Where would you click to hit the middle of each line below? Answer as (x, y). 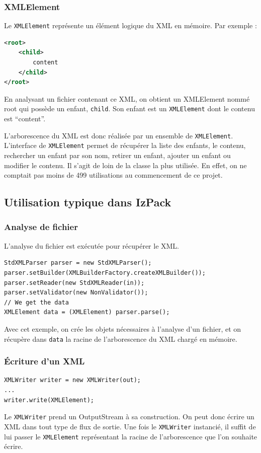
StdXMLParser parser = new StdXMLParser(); (78, 263)
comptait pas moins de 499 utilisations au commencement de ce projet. (113, 175)
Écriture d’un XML (45, 361)
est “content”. (25, 119)
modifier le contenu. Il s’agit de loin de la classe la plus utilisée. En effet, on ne (125, 165)
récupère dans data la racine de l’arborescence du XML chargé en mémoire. (121, 338)
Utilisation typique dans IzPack (88, 202)
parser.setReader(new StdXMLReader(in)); (74, 283)
